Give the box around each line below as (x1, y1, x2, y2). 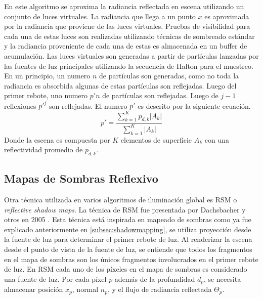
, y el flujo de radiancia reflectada (107, 284, 212, 294)
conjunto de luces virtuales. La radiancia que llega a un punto (4, 11, 196, 21)
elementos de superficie (120, 134, 192, 145)
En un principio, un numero (4, 70, 91, 81)
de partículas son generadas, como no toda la (99, 70, 239, 81)
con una (204, 134, 229, 145)
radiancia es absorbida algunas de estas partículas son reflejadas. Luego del (4, 80, 237, 91)
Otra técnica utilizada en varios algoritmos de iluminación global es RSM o (4, 194, 237, 205)
